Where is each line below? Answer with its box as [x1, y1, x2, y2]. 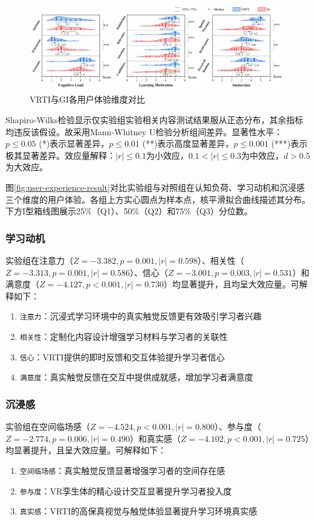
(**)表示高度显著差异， [142, 137, 234, 150]
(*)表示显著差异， [39, 137, 109, 150]
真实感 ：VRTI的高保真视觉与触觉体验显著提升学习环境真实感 [19, 505, 258, 517]
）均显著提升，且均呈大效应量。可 [163, 278, 299, 290]
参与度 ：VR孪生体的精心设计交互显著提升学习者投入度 [19, 484, 232, 497]
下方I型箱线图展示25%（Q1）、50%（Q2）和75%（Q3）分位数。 [5, 205, 253, 217]
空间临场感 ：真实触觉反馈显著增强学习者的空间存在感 [19, 464, 226, 476]
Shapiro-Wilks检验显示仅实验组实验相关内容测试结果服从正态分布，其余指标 [5, 113, 304, 126]
